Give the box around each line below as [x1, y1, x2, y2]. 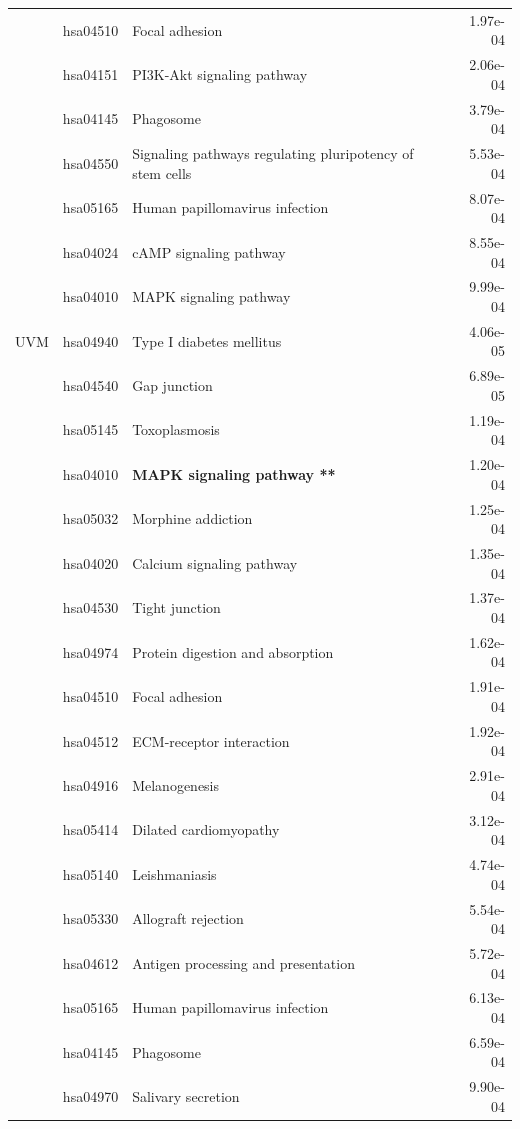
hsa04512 [62, 730, 119, 751]
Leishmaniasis [132, 863, 217, 884]
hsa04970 [62, 1086, 119, 1107]
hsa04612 [62, 952, 119, 973]
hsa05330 [62, 908, 119, 929]
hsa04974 [62, 641, 119, 662]
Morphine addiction [132, 508, 253, 529]
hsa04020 [62, 552, 119, 573]
